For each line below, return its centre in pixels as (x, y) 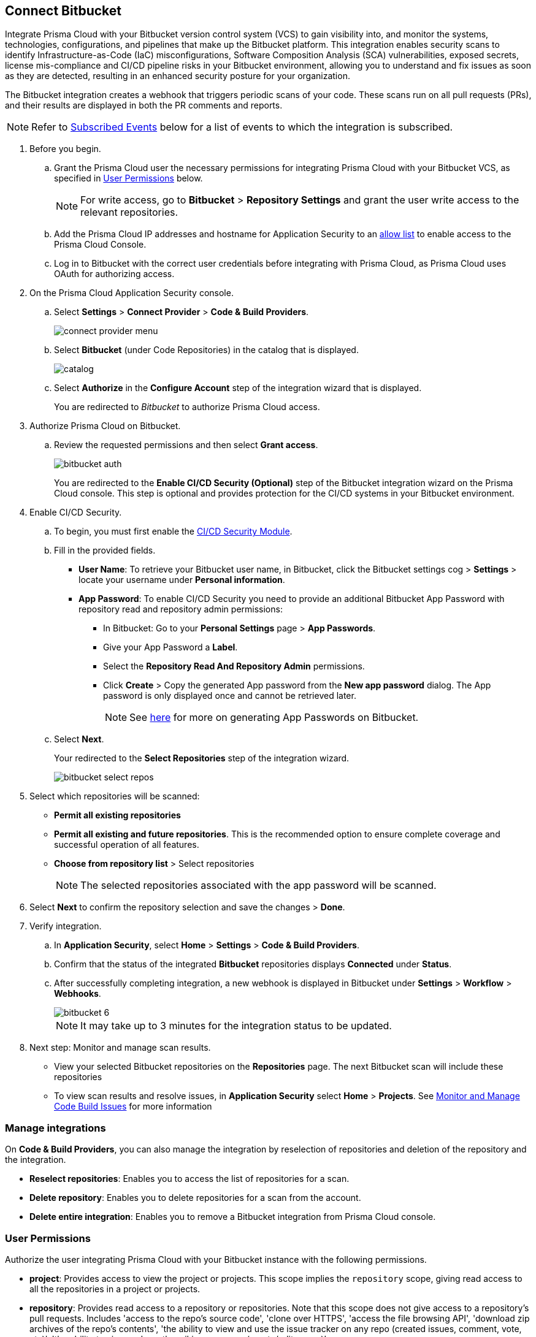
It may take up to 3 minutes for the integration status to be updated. (236, 1026)
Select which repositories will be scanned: (115, 796)
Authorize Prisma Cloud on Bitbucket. (105, 426)
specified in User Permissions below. (128, 178)
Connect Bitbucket (63, 11)
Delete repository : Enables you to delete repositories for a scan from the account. (195, 1198)
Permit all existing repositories (117, 815)
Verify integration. (66, 926)
